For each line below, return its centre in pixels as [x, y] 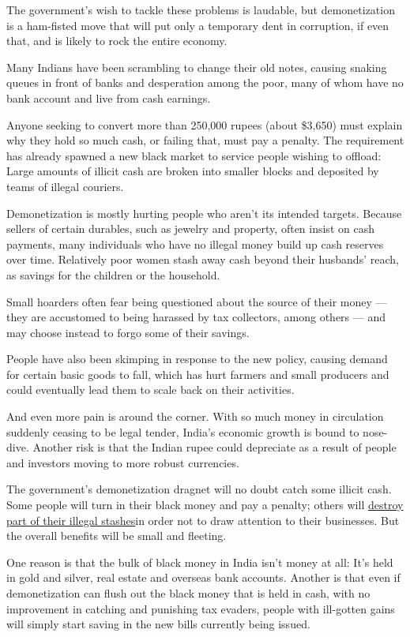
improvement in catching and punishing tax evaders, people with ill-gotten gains [201, 608]
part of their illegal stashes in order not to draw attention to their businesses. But [203, 520]
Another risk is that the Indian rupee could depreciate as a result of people [214, 447]
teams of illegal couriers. [65, 186]
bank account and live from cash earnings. [109, 97]
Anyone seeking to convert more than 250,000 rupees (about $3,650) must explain [205, 124]
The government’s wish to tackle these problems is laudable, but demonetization [201, 9]
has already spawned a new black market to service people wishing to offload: [194, 155]
